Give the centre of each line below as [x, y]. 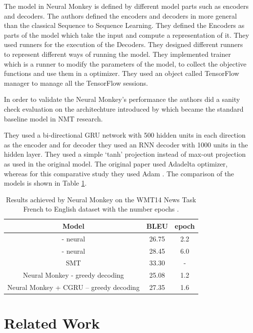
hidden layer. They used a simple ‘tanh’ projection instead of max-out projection [125, 154]
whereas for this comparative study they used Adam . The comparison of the [119, 173]
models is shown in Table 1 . [45, 183]
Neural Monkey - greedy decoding [74, 275]
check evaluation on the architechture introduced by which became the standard [124, 108]
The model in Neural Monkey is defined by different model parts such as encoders [126, 6]
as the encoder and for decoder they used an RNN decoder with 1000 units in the [126, 144]
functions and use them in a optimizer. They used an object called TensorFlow [122, 73]
